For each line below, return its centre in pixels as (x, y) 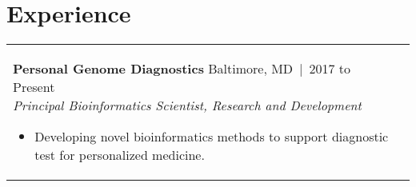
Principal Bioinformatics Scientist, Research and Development (187, 105)
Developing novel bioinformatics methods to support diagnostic (212, 137)
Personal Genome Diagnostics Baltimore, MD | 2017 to (182, 69)
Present (34, 87)
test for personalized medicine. (120, 155)
